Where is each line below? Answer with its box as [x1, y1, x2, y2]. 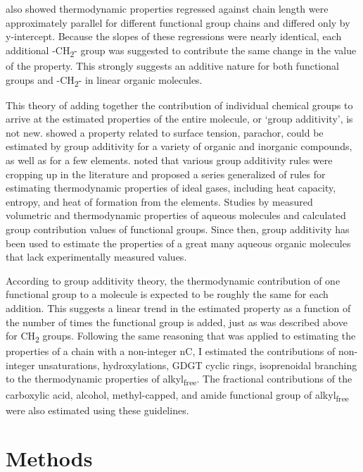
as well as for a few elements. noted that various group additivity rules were [6, 153, 333, 167]
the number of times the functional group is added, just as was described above [6, 314, 348, 329]
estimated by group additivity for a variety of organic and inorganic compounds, [6, 139, 352, 154]
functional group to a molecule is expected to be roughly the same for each [6, 287, 329, 302]
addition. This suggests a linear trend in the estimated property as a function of [6, 300, 351, 315]
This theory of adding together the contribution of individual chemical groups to [6, 97, 353, 112]
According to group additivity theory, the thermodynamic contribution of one [6, 273, 340, 287]
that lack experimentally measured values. [6, 249, 187, 264]
